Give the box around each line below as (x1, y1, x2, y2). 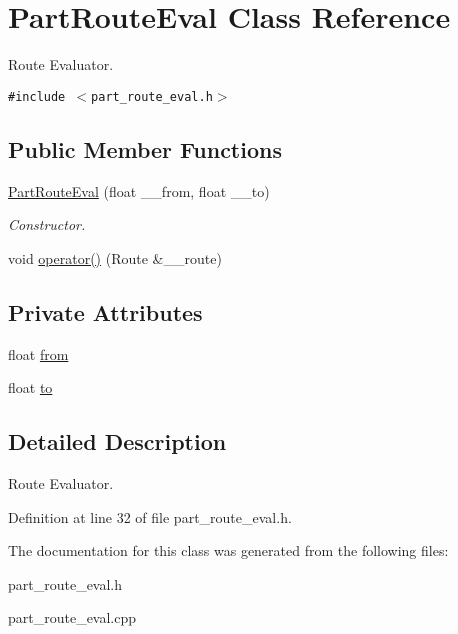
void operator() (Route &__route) (8, 247, 222, 268)
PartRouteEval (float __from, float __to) (8, 180, 270, 201)
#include (8, 89, 66, 104)
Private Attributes (8, 296, 203, 327)
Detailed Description (8, 426, 227, 457)
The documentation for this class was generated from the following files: (8, 540, 449, 561)
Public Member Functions (8, 133, 282, 164)
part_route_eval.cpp (8, 607, 137, 628)
